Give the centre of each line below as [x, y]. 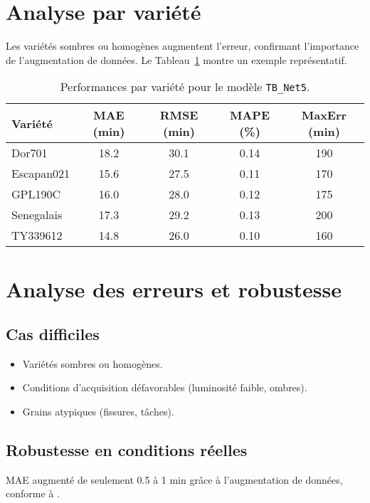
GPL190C [36, 194]
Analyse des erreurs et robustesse [174, 288]
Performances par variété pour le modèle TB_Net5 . [185, 87]
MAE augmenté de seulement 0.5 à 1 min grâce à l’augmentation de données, [174, 479]
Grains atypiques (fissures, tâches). [98, 412]
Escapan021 [41, 174]
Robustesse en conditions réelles [127, 450]
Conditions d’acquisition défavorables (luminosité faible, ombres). [165, 387]
